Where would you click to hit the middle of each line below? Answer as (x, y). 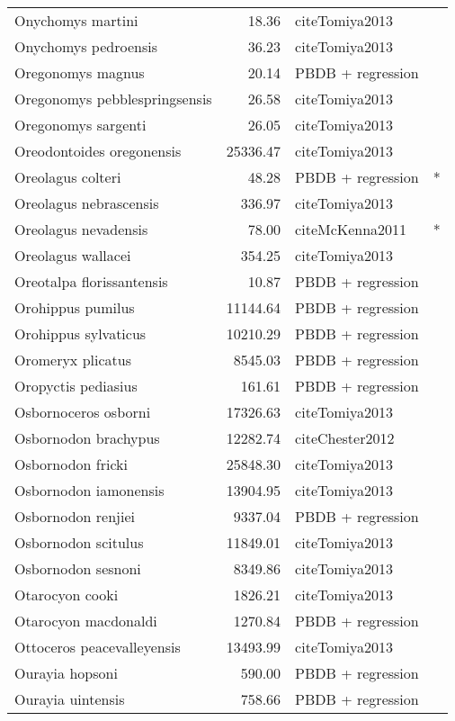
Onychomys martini (76, 20)
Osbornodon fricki (71, 464)
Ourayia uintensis (70, 699)
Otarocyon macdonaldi (86, 621)
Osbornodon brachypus (87, 438)
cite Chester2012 (345, 438)
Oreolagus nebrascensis (87, 203)
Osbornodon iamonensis (89, 490)
